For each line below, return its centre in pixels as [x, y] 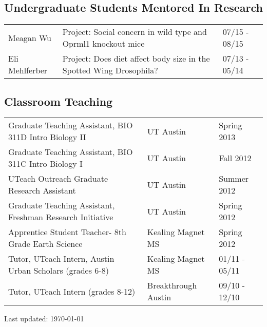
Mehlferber [28, 70]
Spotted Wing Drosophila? [110, 70]
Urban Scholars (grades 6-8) [59, 271]
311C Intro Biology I [45, 164]
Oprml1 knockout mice [103, 44]
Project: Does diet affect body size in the [136, 59]
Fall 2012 [235, 158]
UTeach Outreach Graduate [58, 179]
